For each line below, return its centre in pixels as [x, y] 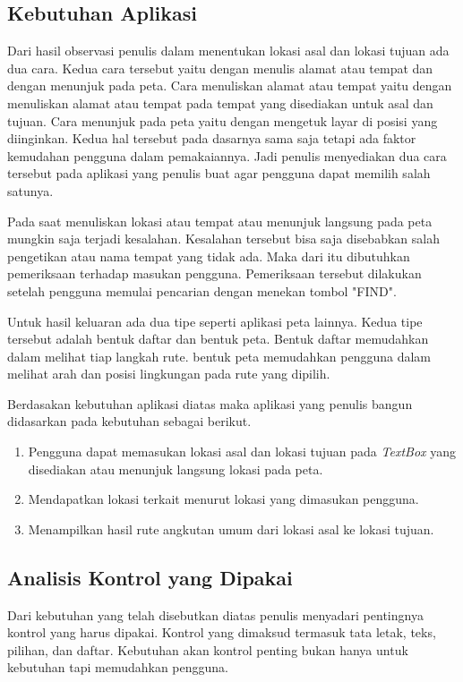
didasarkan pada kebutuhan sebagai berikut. [129, 421]
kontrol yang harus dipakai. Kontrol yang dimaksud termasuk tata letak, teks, [222, 632]
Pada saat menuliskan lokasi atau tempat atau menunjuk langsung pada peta [220, 221]
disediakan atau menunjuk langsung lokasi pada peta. [176, 469]
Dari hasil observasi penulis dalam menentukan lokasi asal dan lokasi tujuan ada [228, 51]
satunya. [30, 190]
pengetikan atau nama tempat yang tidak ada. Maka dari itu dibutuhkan [209, 256]
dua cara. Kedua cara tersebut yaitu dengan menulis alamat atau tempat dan [220, 68]
